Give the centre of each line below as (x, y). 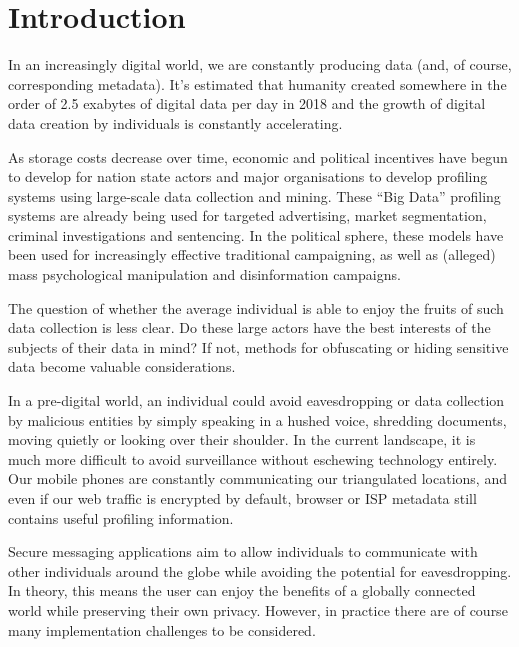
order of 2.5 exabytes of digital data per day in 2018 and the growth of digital (247, 103)
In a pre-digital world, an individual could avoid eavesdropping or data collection (256, 400)
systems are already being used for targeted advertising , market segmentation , (247, 215)
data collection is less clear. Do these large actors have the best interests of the (249, 327)
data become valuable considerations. (122, 366)
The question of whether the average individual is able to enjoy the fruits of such (256, 307)
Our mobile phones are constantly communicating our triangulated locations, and (257, 478)
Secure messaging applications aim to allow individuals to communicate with (243, 551)
